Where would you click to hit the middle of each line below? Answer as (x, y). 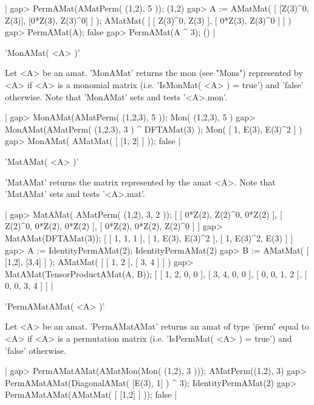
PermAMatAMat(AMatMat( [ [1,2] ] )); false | (91, 394)
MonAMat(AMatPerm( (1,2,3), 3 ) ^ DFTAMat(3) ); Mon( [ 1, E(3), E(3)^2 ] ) (154, 129)
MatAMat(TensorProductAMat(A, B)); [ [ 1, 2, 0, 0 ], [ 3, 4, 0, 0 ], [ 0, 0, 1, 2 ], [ (156, 273)
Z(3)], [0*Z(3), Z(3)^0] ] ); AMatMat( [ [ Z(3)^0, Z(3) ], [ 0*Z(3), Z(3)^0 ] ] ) (148, 20)
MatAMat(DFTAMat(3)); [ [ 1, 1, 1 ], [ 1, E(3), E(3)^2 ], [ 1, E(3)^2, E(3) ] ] (149, 237)
